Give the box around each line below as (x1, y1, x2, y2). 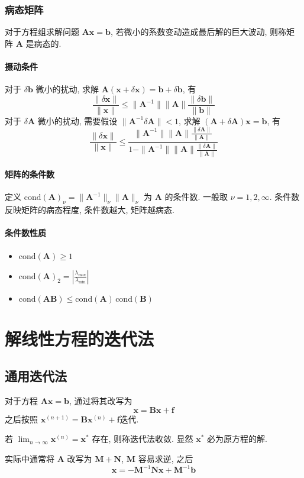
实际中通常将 (5, 452, 54, 464)
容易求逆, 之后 (138, 452, 193, 464)
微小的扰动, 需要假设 (37, 114, 118, 127)
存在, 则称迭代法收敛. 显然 (92, 432, 193, 445)
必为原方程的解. (207, 432, 267, 445)
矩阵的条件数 (5, 168, 54, 180)
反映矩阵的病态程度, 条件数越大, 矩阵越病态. (5, 204, 174, 216)
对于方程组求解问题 (5, 25, 79, 38)
